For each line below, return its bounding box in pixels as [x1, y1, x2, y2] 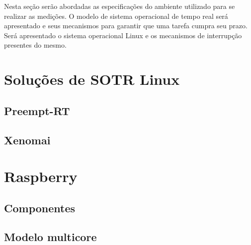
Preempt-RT [4, 103, 70, 118]
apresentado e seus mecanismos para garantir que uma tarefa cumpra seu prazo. [4, 20, 248, 31]
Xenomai [4, 132, 51, 147]
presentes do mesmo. [4, 40, 67, 50]
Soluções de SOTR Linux [4, 69, 180, 89]
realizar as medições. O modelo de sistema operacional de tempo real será [4, 10, 228, 21]
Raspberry [4, 166, 78, 186]
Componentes [4, 200, 76, 215]
